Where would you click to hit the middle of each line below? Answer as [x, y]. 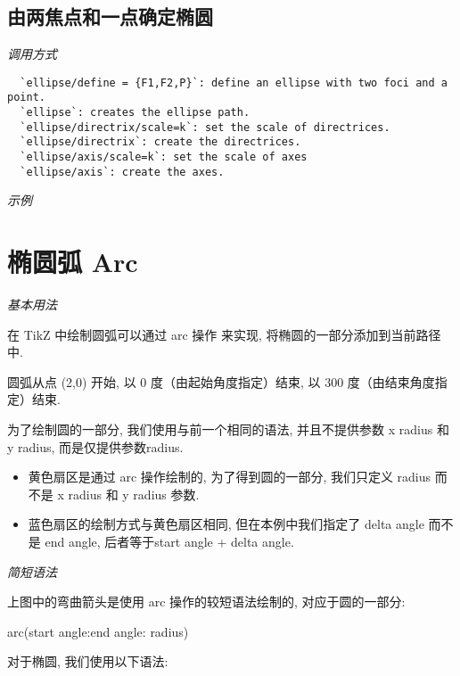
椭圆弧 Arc [73, 262]
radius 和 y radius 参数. [134, 494]
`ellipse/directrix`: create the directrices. [160, 142]
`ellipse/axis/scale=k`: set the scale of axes [164, 157]
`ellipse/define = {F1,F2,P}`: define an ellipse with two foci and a [234, 82]
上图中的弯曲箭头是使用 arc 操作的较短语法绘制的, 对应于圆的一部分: [206, 602]
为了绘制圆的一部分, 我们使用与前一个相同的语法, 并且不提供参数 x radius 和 [228, 429]
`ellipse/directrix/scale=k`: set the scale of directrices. [205, 127]
